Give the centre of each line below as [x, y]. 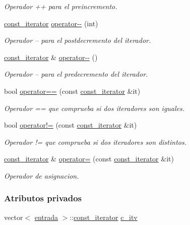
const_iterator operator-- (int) [51, 23]
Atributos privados [43, 198]
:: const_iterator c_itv [104, 217]
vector [14, 217]
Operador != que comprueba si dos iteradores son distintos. [95, 142]
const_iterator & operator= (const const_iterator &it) [89, 159]
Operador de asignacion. [42, 175]
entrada [46, 217]
